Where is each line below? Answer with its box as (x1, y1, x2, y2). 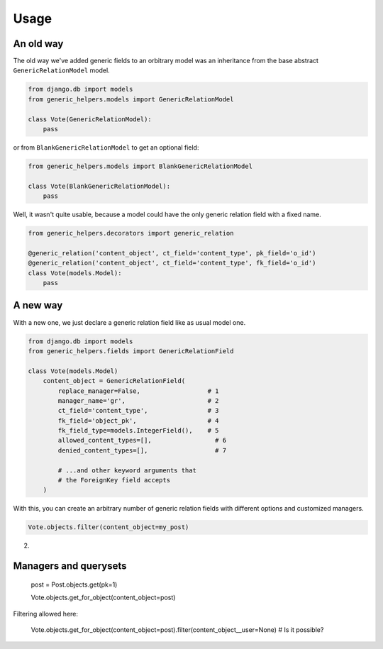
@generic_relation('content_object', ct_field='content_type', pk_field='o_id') (28, 249, 316, 257)
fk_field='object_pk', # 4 (57, 416, 219, 425)
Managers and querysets (13, 560, 127, 572)
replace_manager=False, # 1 (57, 387, 219, 395)
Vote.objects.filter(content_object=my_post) (28, 523, 189, 531)
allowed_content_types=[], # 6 (57, 436, 227, 445)
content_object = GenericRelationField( (43, 377, 186, 385)
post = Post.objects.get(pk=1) (30, 580, 118, 589)
